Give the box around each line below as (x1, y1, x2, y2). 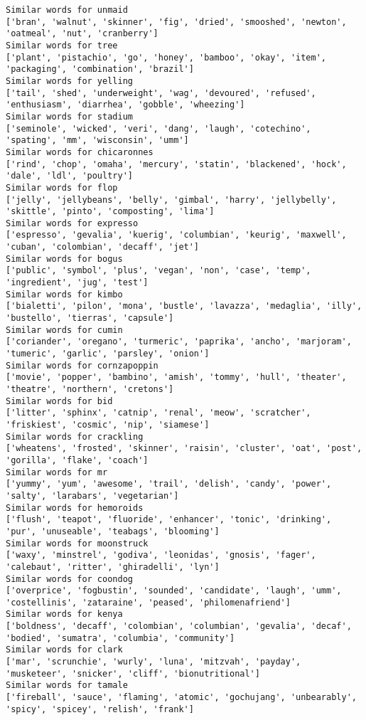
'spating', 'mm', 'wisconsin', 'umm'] (6, 135, 189, 146)
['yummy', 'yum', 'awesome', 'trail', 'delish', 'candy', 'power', (6, 479, 332, 489)
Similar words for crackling (6, 431, 144, 442)
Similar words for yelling (6, 75, 133, 86)
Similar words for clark (6, 645, 123, 655)
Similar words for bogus (6, 253, 123, 264)
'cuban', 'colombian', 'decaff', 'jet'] (6, 242, 200, 253)
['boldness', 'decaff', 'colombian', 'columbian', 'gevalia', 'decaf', (6, 621, 352, 632)
